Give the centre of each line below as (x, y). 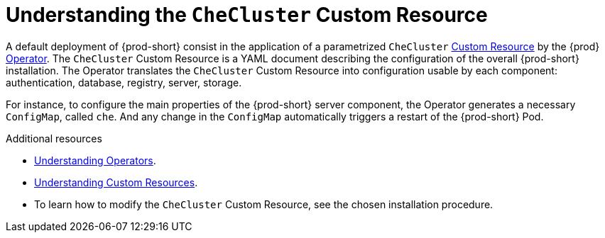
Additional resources (54, 138)
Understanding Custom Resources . (116, 182)
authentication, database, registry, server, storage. (124, 82)
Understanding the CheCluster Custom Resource (247, 15)
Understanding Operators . (95, 160)
